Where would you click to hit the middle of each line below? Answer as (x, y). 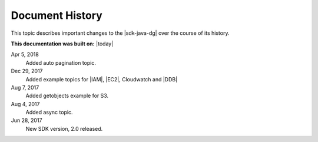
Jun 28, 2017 (26, 120)
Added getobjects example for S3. (67, 96)
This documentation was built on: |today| (62, 44)
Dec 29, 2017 (27, 71)
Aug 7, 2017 (25, 87)
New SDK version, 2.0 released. (64, 128)
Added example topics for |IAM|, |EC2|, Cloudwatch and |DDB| (102, 79)
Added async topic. (49, 113)
